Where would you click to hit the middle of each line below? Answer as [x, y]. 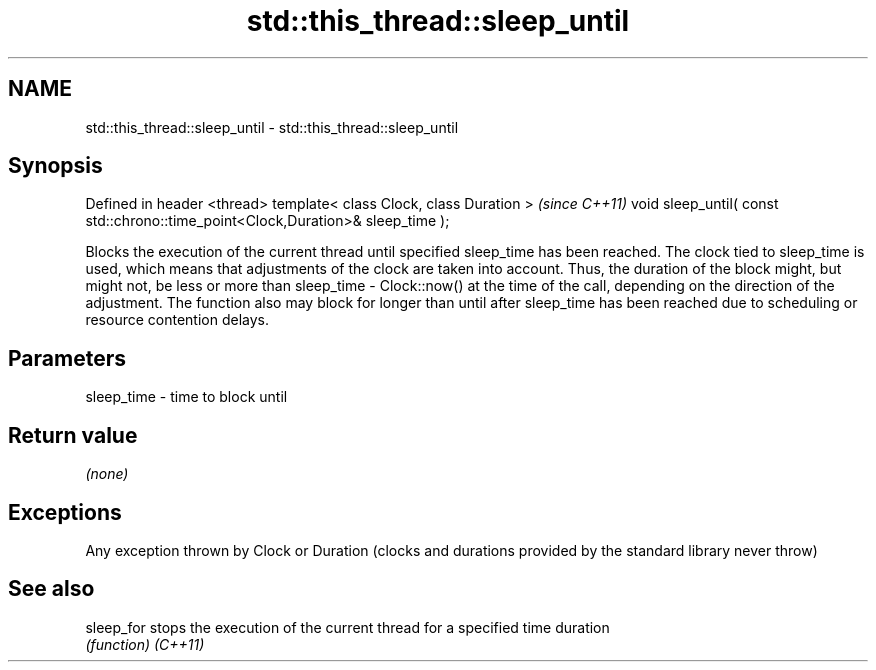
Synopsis [55, 166]
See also [51, 589]
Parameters [67, 358]
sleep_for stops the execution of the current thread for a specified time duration [347, 627]
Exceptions [65, 512]
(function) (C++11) [145, 644]
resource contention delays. [177, 320]
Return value [73, 435]
